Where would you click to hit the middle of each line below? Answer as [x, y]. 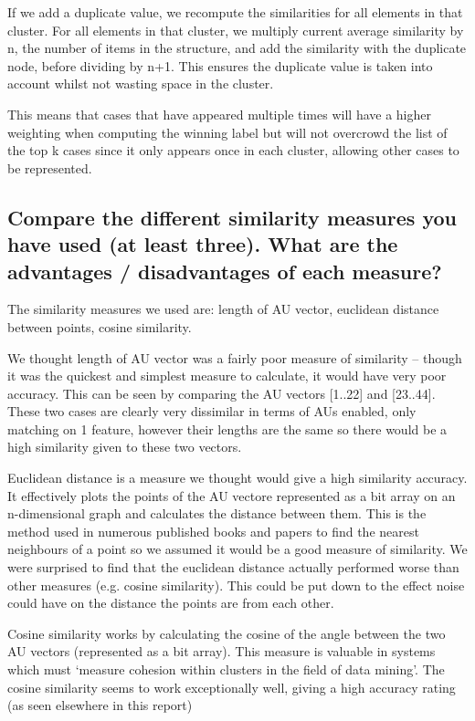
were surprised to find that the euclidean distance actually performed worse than [233, 567]
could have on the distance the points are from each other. [171, 603]
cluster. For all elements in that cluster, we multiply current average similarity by [236, 30]
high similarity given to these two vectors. [125, 447]
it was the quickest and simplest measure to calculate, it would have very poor [227, 376]
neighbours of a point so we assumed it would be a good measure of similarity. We [237, 549]
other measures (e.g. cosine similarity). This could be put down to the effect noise [236, 585]
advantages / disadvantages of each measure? [225, 271]
